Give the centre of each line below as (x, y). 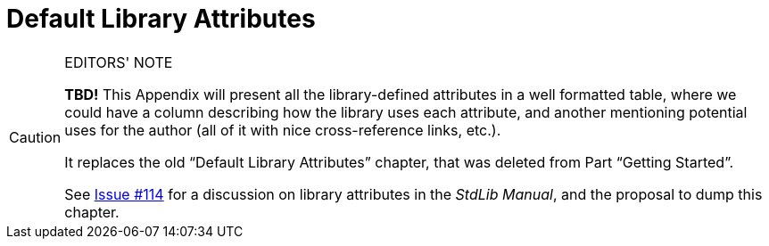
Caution (35, 137)
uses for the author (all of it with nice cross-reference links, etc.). (283, 130)
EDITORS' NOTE (119, 62)
